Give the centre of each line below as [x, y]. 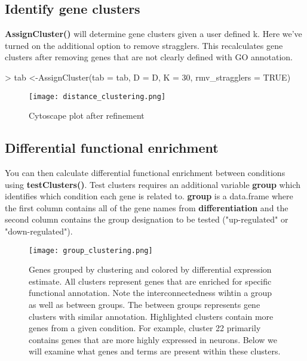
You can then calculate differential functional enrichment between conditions [145, 173]
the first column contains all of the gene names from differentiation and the [147, 207]
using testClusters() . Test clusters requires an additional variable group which [153, 184]
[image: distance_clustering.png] [97, 96]
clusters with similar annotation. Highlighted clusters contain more [151, 316]
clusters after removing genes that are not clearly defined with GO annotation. [149, 57]
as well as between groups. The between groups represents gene [145, 305]
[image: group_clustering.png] [91, 250]
